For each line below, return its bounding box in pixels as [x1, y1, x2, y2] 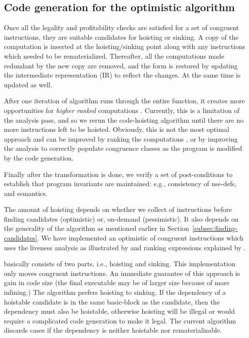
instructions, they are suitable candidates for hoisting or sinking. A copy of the [4, 32, 239, 42]
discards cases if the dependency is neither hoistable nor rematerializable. [4, 325, 222, 335]
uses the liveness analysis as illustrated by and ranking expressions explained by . [4, 242, 246, 252]
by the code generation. [4, 152, 74, 162]
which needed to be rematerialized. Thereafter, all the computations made [4, 50, 225, 61]
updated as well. [4, 79, 52, 89]
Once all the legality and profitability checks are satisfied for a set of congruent [4, 22, 239, 32]
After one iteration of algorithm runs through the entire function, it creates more [4, 96, 245, 106]
